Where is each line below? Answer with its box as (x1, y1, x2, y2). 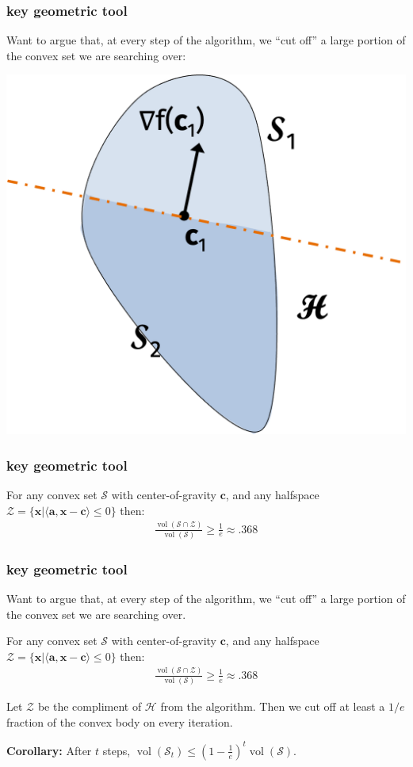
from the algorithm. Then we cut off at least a (160, 698, 385, 715)
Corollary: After (6, 742, 92, 758)
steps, (102, 742, 131, 758)
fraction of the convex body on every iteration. (6, 713, 233, 730)
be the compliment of (37, 698, 142, 715)
